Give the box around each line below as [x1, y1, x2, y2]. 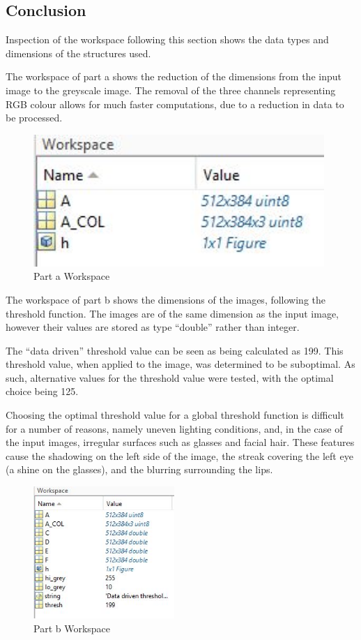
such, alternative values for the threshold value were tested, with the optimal [6, 370, 334, 385]
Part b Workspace [33, 620, 111, 635]
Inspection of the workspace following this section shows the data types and [6, 32, 329, 47]
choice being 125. [6, 384, 79, 399]
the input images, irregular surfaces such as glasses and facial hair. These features [6, 435, 355, 449]
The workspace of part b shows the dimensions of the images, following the [6, 292, 326, 306]
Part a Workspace [33, 269, 110, 283]
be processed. [6, 110, 63, 125]
